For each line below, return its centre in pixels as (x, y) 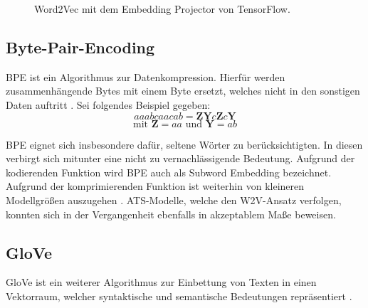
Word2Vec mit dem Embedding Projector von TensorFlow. (162, 9)
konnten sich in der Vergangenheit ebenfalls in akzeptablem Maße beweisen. (171, 214)
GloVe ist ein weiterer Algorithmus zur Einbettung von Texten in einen (161, 282)
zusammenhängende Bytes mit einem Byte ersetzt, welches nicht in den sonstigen (183, 91)
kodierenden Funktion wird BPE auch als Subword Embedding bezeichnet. (169, 172)
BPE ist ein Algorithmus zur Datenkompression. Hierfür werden (146, 76)
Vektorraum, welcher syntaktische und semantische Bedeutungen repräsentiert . (179, 296)
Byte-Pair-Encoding (80, 47)
